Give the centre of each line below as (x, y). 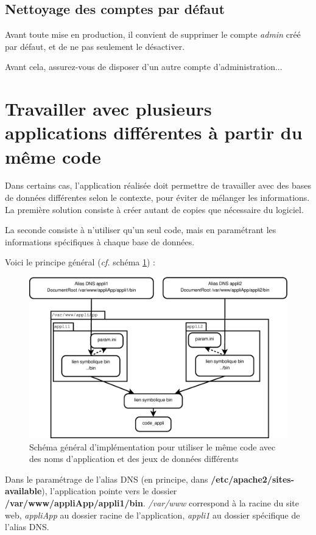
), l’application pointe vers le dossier (109, 491)
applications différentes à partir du (154, 132)
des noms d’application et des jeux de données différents (134, 459)
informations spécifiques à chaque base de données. (100, 241)
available (23, 491)
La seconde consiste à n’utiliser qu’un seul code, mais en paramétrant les (141, 230)
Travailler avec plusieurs (108, 109)
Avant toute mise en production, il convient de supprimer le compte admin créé (153, 34)
